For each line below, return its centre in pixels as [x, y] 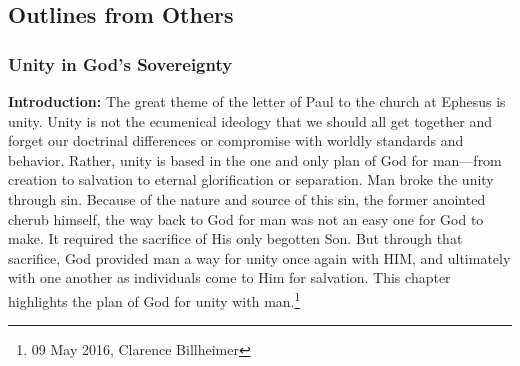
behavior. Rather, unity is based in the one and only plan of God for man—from [255, 159]
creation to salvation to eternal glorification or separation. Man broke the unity [251, 179]
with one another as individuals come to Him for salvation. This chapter [229, 277]
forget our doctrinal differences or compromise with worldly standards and [236, 140]
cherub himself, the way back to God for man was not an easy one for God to [246, 218]
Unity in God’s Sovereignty [120, 63]
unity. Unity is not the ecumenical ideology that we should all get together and [250, 120]
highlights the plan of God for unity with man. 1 [154, 299]
